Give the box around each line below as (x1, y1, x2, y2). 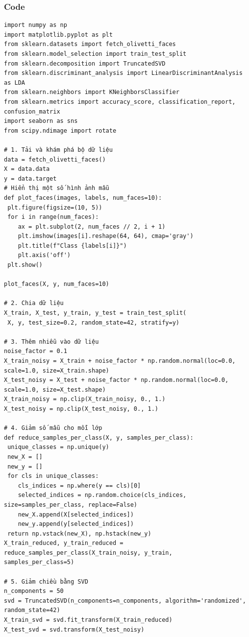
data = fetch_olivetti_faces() (4, 156, 106, 163)
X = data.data (4, 165, 50, 173)
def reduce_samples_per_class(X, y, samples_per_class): (4, 434, 194, 441)
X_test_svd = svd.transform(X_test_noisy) (4, 626, 145, 633)
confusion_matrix (4, 108, 60, 115)
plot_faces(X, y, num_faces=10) (4, 281, 109, 288)
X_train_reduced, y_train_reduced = (4, 540, 124, 547)
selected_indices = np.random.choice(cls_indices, (18, 492, 187, 499)
